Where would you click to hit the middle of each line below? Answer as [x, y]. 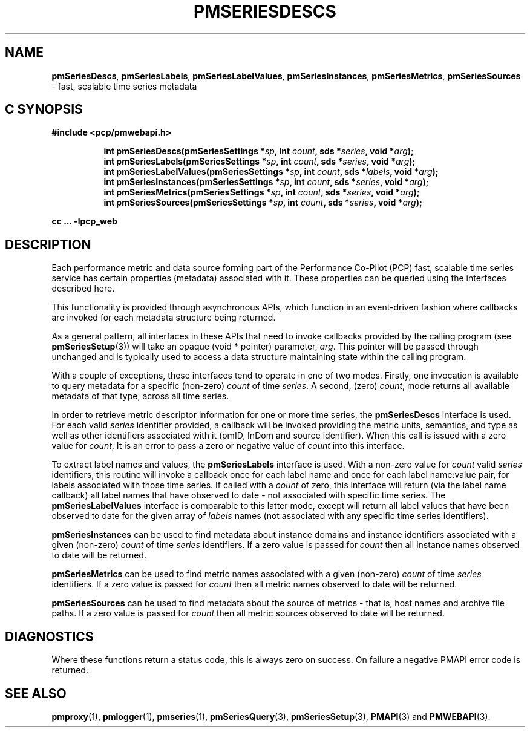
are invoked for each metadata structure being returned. [164, 318]
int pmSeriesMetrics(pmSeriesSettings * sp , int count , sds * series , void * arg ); [262, 192]
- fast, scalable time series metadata [124, 86]
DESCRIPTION [48, 244]
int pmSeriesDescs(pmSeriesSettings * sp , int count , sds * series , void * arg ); [259, 151]
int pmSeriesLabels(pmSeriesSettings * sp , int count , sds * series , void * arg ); [260, 162]
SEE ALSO [36, 693]
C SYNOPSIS [44, 109]
